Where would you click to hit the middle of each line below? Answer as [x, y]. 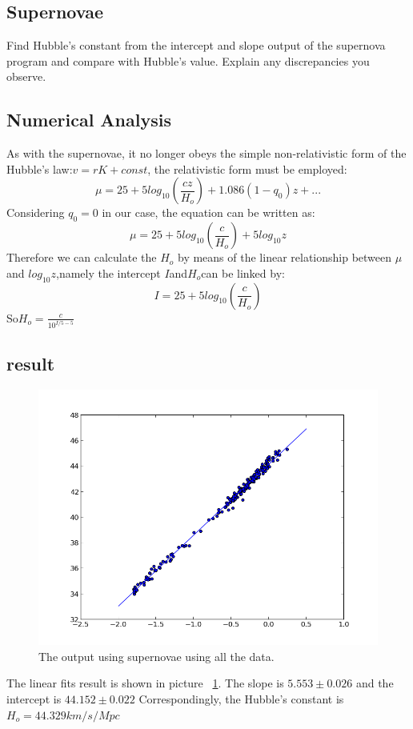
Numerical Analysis [89, 120]
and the [375, 683]
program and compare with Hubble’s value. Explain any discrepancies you [188, 60]
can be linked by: [243, 272]
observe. [26, 76]
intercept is [34, 698]
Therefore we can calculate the [82, 257]
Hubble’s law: [40, 168]
